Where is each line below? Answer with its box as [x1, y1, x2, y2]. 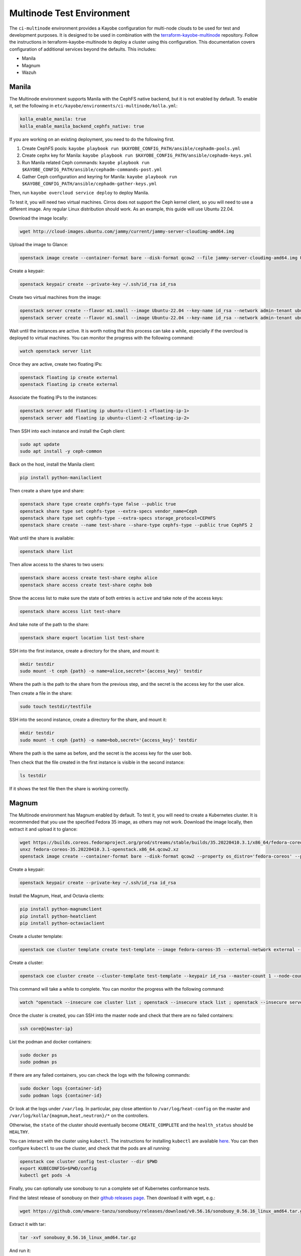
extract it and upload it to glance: [9, 826, 78, 832]
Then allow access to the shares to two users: [9, 562, 105, 568]
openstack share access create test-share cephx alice [20, 575, 158, 581]
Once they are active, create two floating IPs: [9, 361, 103, 367]
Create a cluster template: [9, 933, 63, 939]
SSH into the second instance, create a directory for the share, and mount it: [9, 716, 167, 723]
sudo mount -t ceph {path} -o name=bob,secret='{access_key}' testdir [20, 737, 198, 743]
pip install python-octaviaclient [20, 920, 105, 926]
